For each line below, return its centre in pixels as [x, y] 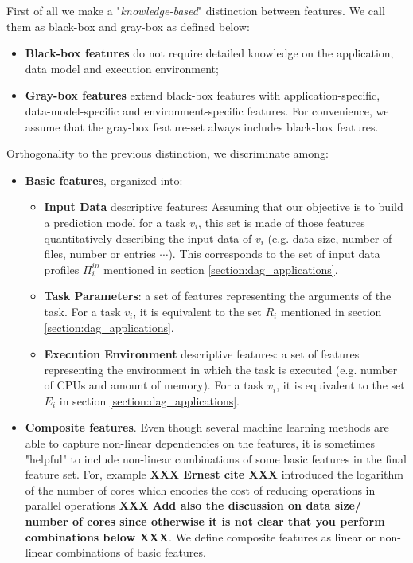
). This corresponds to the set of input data [274, 254]
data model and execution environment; [122, 68]
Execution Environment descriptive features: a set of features [202, 354]
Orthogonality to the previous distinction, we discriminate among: [168, 153]
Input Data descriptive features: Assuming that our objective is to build [224, 207]
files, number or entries [100, 254]
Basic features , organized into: [104, 180]
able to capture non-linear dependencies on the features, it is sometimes [200, 443]
